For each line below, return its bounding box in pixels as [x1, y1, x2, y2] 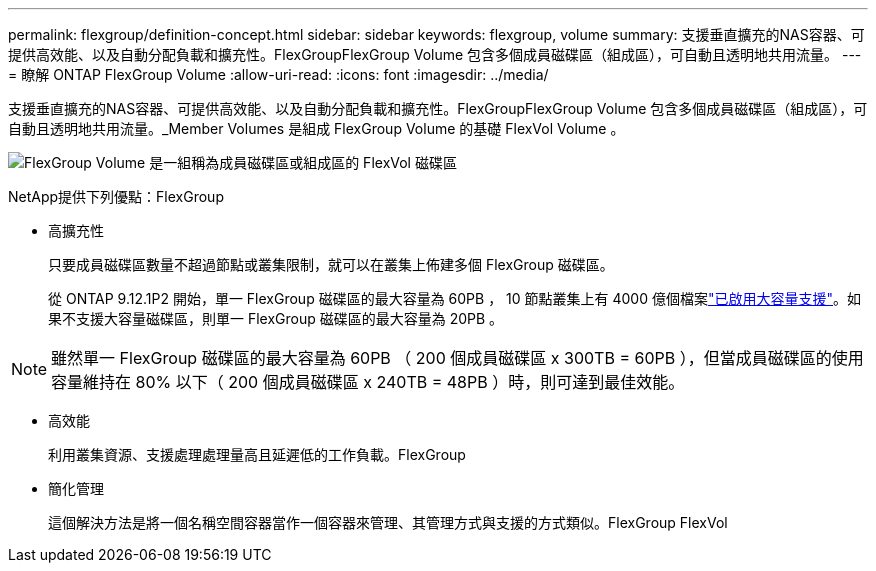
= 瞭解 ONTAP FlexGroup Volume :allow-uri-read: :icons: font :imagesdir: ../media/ [8, 66, 549, 83]
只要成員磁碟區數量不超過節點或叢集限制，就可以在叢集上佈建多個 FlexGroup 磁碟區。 [48, 256, 614, 273]
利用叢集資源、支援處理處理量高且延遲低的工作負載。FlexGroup [48, 446, 466, 463]
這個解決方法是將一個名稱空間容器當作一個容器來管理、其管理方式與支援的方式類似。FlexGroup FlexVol [48, 514, 728, 531]
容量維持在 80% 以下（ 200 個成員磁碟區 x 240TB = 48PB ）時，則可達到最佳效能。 [51, 372, 685, 392]
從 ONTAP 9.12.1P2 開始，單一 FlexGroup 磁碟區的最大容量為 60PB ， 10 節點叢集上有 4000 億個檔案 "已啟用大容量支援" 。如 [48, 290, 861, 307]
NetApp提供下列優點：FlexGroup [8, 188, 224, 205]
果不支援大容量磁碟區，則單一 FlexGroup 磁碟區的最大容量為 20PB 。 [48, 310, 504, 327]
